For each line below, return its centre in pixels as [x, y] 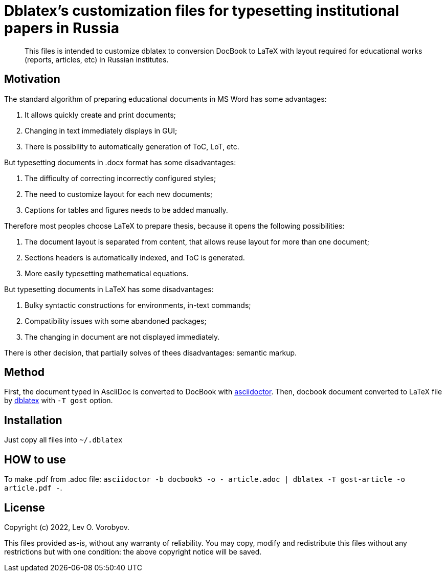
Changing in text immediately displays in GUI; [101, 130]
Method [25, 372]
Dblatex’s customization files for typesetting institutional [202, 11]
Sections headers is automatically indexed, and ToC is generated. [135, 257]
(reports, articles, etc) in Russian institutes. [97, 59]
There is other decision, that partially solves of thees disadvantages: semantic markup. [151, 352]
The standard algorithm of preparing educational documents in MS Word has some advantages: [165, 99]
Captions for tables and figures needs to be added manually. [126, 210]
